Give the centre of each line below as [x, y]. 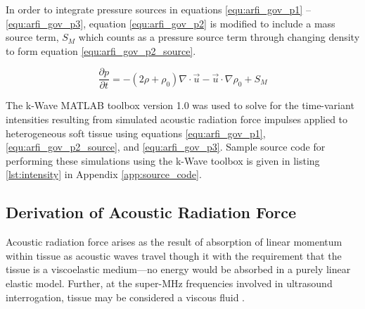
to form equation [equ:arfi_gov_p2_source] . [101, 50]
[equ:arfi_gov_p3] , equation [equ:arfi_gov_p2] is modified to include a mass [171, 23]
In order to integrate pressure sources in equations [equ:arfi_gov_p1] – [158, 9]
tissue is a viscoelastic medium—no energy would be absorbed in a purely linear [178, 269]
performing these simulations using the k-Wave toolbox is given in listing [163, 160]
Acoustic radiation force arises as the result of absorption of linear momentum [174, 242]
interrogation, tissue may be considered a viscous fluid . [126, 297]
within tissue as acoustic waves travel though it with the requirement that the [174, 255]
